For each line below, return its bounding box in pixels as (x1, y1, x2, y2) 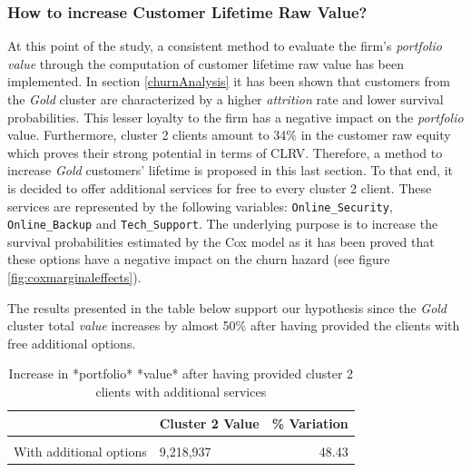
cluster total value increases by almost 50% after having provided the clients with (7, 316, 460, 335)
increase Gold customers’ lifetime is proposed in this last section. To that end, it (7, 161, 454, 180)
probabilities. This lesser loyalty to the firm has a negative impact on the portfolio (7, 107, 464, 126)
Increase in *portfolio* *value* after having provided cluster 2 (8, 364, 354, 383)
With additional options (14, 441, 147, 460)
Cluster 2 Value (159, 413, 260, 432)
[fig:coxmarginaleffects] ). (7, 268, 142, 287)
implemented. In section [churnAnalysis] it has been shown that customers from (7, 72, 450, 91)
